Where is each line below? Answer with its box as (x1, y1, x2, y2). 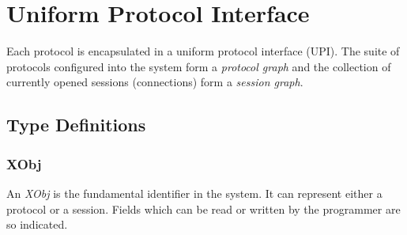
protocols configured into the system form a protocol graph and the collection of (6, 58, 391, 74)
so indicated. (6, 216, 68, 233)
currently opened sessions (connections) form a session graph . (6, 74, 303, 90)
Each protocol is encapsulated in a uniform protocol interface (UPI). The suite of (6, 43, 400, 59)
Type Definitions (6, 112, 146, 137)
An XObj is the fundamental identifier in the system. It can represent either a (6, 184, 383, 201)
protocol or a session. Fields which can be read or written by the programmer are (6, 200, 401, 217)
